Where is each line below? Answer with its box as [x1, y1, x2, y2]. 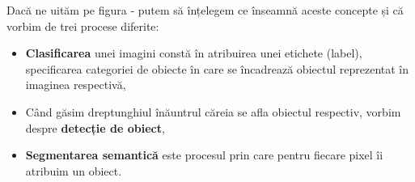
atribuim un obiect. [25, 162, 122, 179]
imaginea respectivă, [25, 76, 126, 93]
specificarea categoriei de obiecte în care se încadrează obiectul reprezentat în [25, 60, 409, 77]
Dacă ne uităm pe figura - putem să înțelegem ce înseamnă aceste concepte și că [6, 2, 404, 18]
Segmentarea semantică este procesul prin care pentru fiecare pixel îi [25, 146, 383, 163]
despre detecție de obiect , [25, 119, 165, 136]
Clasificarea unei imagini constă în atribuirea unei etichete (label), [25, 44, 362, 61]
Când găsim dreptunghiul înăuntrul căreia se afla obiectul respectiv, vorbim [25, 103, 401, 120]
